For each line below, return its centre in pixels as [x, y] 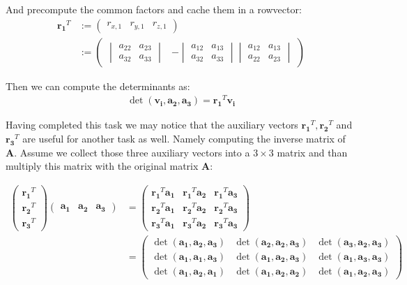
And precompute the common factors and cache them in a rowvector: [154, 9]
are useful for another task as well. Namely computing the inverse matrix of [184, 138]
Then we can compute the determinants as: [98, 86]
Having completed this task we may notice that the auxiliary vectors [152, 125]
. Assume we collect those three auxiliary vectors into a [132, 152]
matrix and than [312, 152]
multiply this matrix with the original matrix [102, 166]
